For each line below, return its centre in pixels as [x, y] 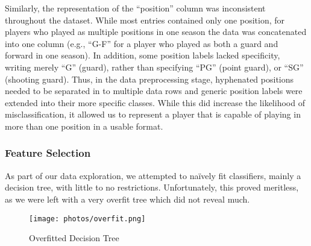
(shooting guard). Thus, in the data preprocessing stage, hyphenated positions [149, 79]
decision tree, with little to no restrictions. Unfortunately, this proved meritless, [152, 187]
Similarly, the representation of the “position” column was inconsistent [135, 8]
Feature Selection [48, 153]
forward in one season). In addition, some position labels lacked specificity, [143, 55]
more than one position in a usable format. [84, 126]
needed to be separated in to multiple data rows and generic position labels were [154, 91]
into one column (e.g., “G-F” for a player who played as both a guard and [142, 43]
